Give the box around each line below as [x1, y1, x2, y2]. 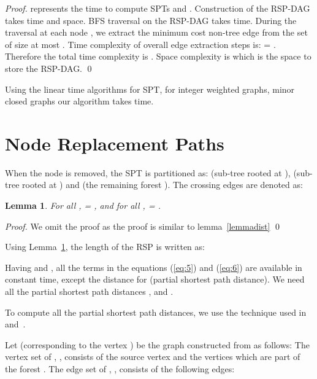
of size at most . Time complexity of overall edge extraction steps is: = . [5, 37, 276, 50]
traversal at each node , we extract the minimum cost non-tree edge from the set [5, 26, 308, 39]
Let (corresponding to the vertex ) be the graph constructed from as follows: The [5, 338, 310, 351]
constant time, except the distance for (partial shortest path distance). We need [5, 273, 305, 286]
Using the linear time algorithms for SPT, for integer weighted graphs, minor [5, 82, 295, 95]
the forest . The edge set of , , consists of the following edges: [5, 362, 235, 375]
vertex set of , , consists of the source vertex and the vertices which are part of [5, 350, 300, 363]
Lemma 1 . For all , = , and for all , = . [5, 199, 161, 212]
